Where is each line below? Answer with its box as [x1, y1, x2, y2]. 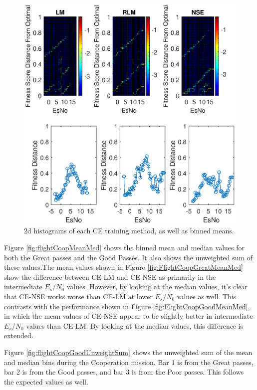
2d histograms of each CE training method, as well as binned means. [24, 225, 234, 236]
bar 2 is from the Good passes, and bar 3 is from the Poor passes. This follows [4, 367, 244, 377]
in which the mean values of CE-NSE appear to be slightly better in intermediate [4, 311, 253, 321]
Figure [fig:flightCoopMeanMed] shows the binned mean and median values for [4, 242, 245, 252]
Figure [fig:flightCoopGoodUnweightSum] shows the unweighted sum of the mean [4, 347, 253, 357]
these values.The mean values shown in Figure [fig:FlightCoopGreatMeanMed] [4, 262, 243, 272]
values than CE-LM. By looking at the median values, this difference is [26, 320, 244, 331]
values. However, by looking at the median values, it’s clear [66, 281, 248, 292]
